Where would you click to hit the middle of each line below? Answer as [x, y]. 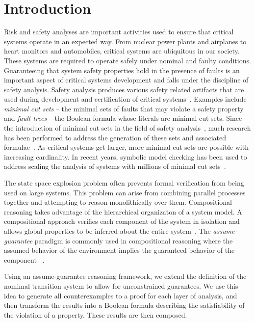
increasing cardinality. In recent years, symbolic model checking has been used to [126, 156]
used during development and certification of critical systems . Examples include [125, 99]
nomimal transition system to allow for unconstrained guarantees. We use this [121, 285]
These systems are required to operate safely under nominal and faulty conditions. [127, 60]
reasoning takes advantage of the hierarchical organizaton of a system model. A [123, 211]
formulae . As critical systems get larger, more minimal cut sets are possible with [126, 147]
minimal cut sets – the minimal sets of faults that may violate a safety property [124, 108]
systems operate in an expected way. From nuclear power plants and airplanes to [125, 41]
